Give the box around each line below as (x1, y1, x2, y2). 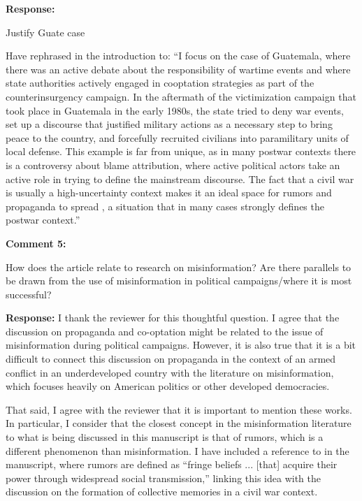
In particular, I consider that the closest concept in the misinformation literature (6, 416, 352, 430)
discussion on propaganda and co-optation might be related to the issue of (6, 324, 324, 338)
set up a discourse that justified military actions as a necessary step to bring (6, 117, 333, 131)
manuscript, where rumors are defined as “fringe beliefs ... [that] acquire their (6, 457, 338, 472)
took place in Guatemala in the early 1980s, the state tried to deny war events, (6, 103, 344, 117)
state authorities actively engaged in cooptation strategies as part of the (6, 75, 314, 90)
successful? (6, 286, 52, 301)
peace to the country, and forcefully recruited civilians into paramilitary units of (6, 130, 349, 145)
